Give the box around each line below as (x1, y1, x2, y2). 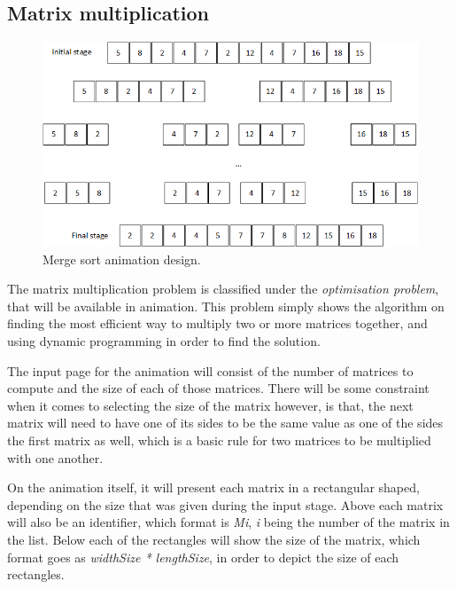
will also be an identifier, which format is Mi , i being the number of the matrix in (7, 513, 450, 531)
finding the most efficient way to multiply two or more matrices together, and (7, 314, 428, 333)
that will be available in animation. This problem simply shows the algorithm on (7, 296, 445, 315)
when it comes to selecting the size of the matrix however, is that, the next (7, 396, 414, 414)
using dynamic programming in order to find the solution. (7, 332, 321, 349)
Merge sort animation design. (43, 249, 201, 268)
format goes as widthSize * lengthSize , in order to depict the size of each (7, 547, 399, 566)
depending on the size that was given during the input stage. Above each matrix (7, 495, 444, 514)
